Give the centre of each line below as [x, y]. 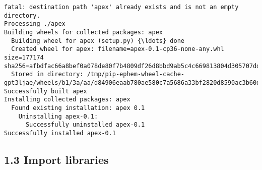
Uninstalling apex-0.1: [58, 116]
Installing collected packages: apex [67, 100]
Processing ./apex [35, 24]
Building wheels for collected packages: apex [83, 32]
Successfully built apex [46, 91]
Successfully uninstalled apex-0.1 [85, 125]
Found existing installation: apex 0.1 [78, 108]
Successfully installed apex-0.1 [60, 133]
